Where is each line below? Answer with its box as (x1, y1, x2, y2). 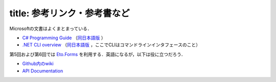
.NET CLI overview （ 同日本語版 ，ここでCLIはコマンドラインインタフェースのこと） (22, 42, 200, 48)
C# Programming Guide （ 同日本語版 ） (22, 35, 106, 41)
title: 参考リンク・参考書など (9, 8, 130, 19)
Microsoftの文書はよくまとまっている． (9, 25, 92, 32)
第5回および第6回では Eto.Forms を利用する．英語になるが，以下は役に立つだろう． (9, 51, 186, 57)
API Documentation (22, 68, 63, 74)
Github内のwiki (22, 61, 54, 67)
